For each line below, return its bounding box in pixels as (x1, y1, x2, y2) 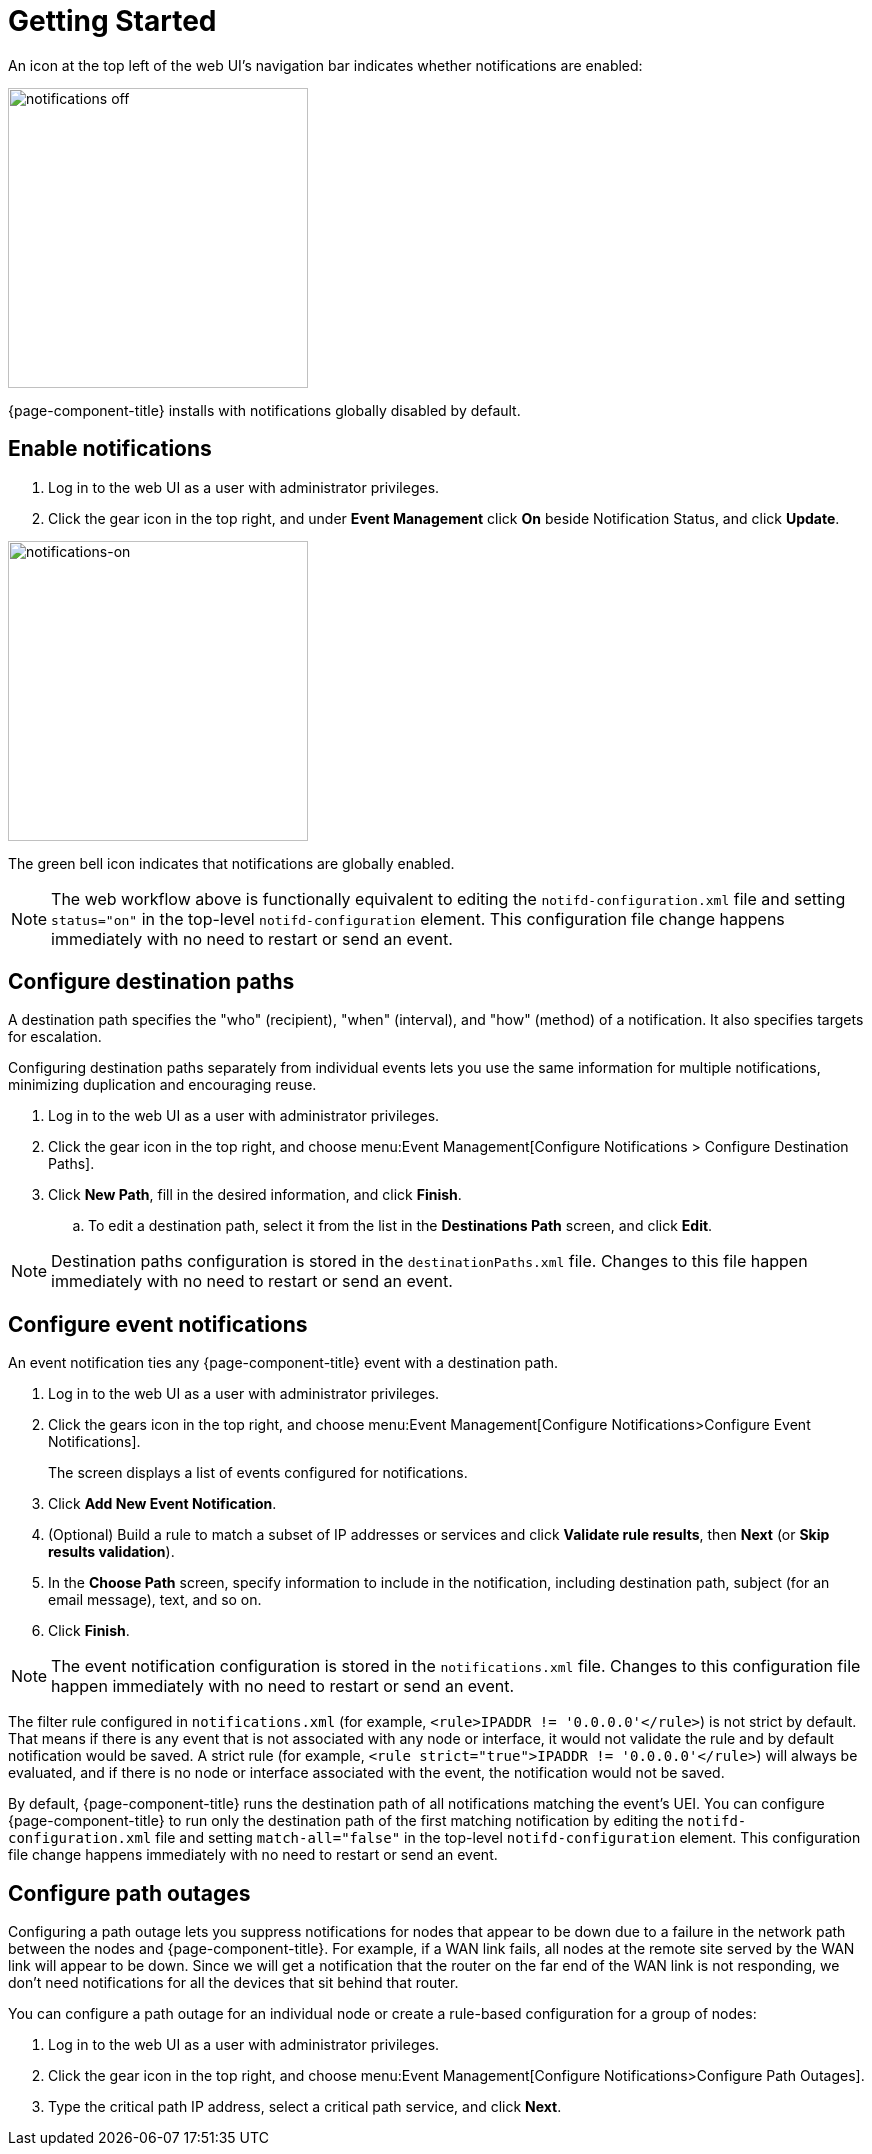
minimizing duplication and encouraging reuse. (8, 1076, 317, 1094)
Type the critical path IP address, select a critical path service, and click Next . (48, 2098, 562, 2116)
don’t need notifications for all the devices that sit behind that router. (8, 1974, 459, 1992)
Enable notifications (8, 436, 212, 462)
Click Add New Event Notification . (48, 1495, 277, 1513)
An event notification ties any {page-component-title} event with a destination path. (8, 1354, 559, 1372)
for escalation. (8, 1028, 102, 1046)
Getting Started (8, 4, 217, 38)
